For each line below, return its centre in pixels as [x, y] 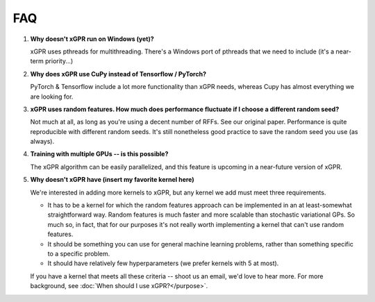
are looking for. [52, 97]
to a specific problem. [79, 253]
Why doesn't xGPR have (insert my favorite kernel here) [112, 180]
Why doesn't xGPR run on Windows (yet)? [92, 39]
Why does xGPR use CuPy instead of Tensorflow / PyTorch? [118, 74]
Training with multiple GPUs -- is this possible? [99, 154]
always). [42, 142]
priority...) [59, 61]
